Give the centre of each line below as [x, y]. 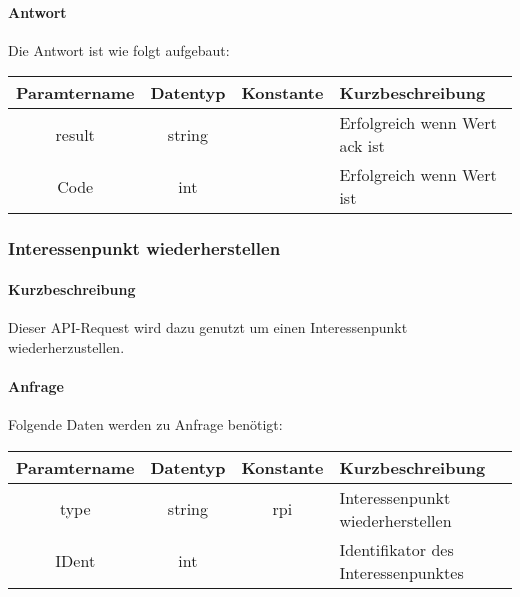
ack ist [362, 146]
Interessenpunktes [401, 572]
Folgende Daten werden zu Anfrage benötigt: [145, 424]
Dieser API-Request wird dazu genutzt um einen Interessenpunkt [208, 327]
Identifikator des [396, 549]
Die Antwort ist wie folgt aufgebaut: [119, 49]
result [75, 134]
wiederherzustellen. [66, 346]
